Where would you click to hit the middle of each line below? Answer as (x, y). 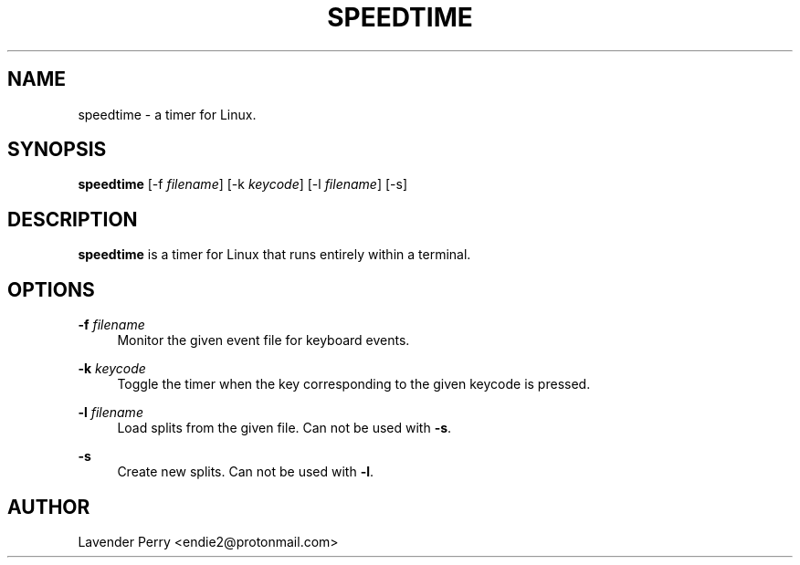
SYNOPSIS (57, 150)
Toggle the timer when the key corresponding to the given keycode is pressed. (354, 384)
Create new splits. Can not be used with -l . (246, 472)
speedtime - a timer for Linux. (167, 114)
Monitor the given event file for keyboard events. (263, 340)
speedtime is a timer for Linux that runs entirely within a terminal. (274, 255)
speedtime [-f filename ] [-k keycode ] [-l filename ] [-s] (242, 184)
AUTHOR (49, 507)
